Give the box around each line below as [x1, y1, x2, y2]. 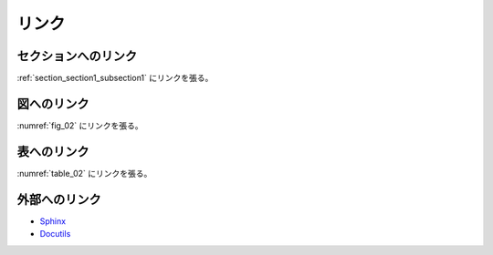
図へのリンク [16, 96, 89, 111]
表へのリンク [16, 144, 89, 159]
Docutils [39, 229, 71, 240]
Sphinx [39, 215, 67, 227]
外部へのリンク [16, 191, 101, 207]
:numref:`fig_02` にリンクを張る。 [16, 119, 143, 131]
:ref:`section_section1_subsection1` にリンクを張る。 [16, 73, 214, 84]
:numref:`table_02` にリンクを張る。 [16, 168, 152, 178]
